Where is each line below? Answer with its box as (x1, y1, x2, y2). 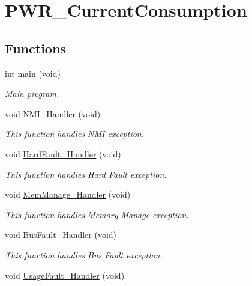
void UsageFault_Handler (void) (5, 269, 125, 281)
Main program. (5, 87, 59, 100)
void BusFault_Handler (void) (5, 228, 117, 241)
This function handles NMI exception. (5, 127, 145, 140)
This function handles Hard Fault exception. (5, 168, 167, 180)
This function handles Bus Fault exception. (5, 248, 163, 261)
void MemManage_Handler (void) (5, 188, 131, 201)
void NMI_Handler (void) (5, 107, 101, 120)
